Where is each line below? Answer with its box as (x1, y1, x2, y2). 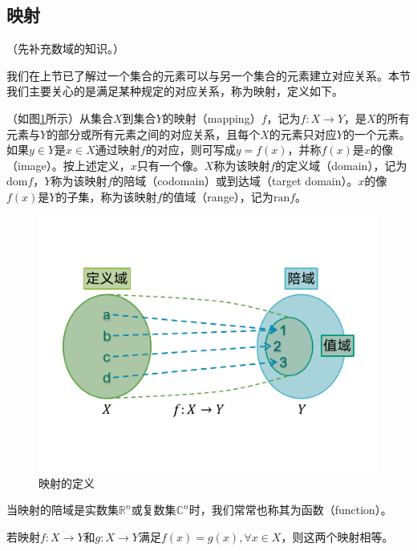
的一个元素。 (342, 125, 411, 142)
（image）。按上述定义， (6, 156, 131, 173)
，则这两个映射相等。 (281, 528, 394, 545)
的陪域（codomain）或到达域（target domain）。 (112, 172, 358, 189)
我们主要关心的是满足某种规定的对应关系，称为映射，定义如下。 (6, 83, 343, 99)
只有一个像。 (136, 156, 204, 173)
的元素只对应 (269, 125, 337, 142)
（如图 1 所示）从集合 (6, 109, 113, 126)
